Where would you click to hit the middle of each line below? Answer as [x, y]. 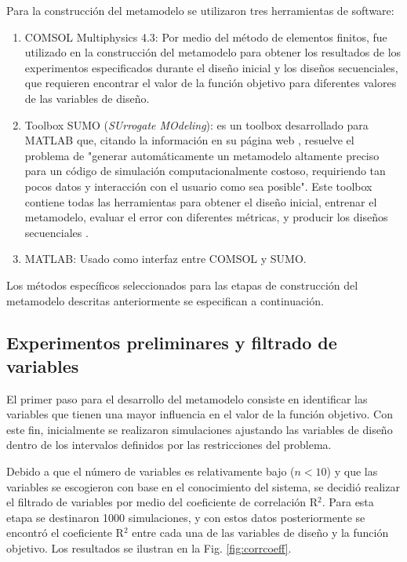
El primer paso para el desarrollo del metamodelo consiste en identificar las [187, 398]
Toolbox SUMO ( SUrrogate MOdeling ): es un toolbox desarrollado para [196, 124]
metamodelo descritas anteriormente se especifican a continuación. [165, 300]
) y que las [352, 471]
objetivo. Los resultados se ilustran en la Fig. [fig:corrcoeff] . [149, 548]
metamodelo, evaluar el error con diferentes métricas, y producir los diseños [206, 217]
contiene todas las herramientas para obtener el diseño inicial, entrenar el [201, 201]
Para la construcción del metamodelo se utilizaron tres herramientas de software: [200, 10]
